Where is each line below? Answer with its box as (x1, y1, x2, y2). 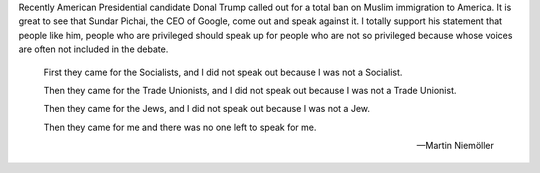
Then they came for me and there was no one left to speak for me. (43, 121, 317, 133)
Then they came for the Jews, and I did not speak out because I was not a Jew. (43, 103, 370, 115)
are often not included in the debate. (18, 43, 169, 55)
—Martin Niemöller (416, 140, 494, 152)
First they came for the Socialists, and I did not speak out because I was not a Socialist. (43, 66, 403, 78)
